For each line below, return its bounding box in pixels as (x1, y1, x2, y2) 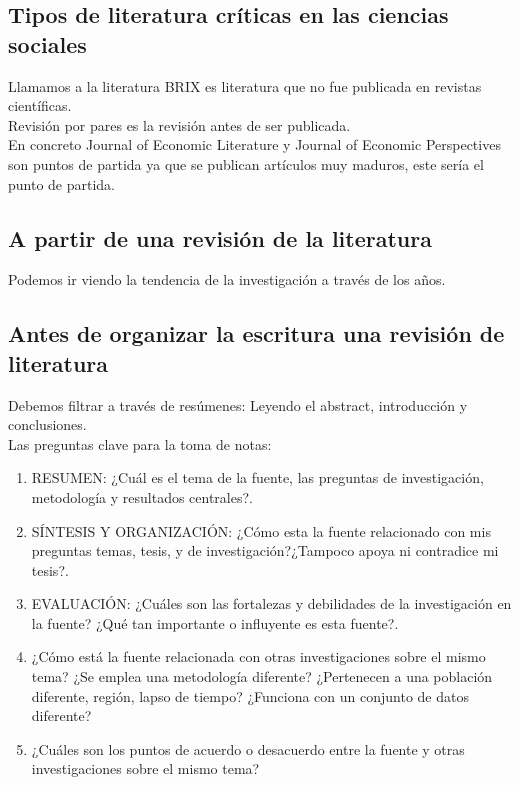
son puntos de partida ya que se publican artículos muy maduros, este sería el (8, 153, 484, 174)
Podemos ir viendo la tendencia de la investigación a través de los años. (8, 269, 446, 290)
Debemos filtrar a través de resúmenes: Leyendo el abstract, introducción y (8, 394, 468, 415)
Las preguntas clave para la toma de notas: (8, 433, 272, 454)
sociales (8, 28, 87, 59)
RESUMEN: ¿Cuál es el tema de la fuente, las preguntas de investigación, (31, 467, 484, 488)
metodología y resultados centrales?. (31, 486, 253, 507)
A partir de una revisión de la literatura (8, 222, 432, 253)
